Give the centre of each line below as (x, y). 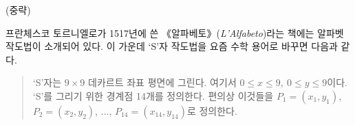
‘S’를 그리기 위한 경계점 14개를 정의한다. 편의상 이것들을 (153, 95)
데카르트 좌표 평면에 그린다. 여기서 (162, 82)
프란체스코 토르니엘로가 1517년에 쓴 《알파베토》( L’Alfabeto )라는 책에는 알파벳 (175, 32)
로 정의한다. (212, 110)
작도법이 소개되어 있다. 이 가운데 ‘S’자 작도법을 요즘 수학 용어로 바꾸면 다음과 (172, 46)
